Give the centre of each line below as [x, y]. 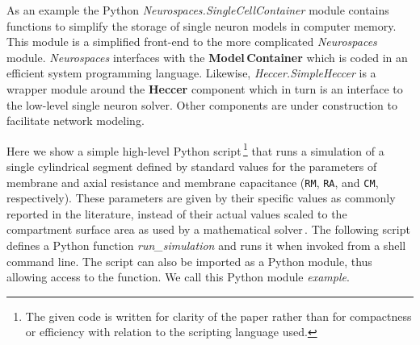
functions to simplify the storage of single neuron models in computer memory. [202, 25]
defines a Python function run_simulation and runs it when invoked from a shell [206, 245]
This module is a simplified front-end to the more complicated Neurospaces [192, 42]
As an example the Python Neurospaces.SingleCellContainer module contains [198, 10]
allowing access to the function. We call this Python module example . [178, 277]
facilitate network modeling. [76, 121]
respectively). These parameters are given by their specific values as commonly [201, 198]
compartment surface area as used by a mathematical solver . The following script [208, 229]
